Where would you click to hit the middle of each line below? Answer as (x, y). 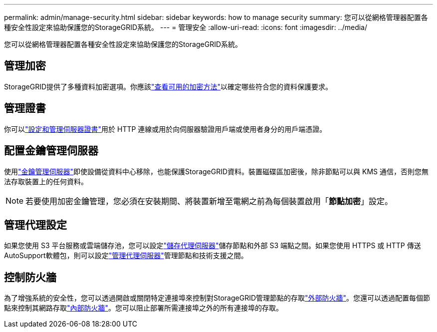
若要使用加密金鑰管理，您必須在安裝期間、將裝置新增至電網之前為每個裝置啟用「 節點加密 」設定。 (209, 201)
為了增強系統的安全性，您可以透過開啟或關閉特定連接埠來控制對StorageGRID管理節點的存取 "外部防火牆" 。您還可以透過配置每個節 (217, 298)
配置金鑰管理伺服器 (51, 151)
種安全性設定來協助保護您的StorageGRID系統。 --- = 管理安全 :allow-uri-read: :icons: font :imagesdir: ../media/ (186, 27)
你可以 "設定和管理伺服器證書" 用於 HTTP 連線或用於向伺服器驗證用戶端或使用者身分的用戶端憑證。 (165, 129)
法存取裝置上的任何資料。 (46, 181)
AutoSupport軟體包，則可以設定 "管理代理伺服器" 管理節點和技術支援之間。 (126, 256)
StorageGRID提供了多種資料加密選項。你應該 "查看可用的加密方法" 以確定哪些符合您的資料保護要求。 (168, 86)
